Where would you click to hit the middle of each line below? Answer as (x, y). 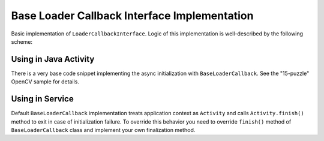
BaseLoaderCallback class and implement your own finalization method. (103, 130)
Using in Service (43, 99)
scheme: (22, 41)
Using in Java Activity (53, 59)
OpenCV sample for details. (45, 82)
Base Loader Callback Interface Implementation (132, 16)
